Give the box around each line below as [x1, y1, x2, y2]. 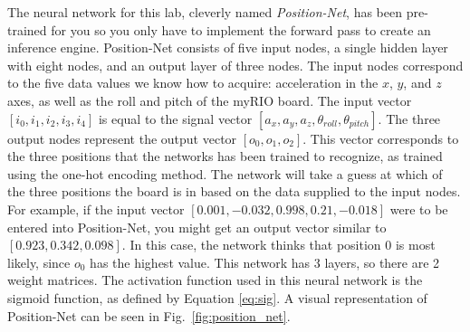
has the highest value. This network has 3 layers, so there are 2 [90, 252, 440, 271]
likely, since [7, 252, 71, 271]
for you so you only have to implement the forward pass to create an [51, 20, 431, 39]
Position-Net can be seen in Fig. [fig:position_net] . [7, 306, 291, 325]
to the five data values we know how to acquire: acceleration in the [7, 73, 379, 92]
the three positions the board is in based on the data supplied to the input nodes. [7, 182, 461, 201]
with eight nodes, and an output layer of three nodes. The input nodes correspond [7, 55, 464, 74]
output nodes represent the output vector [7, 128, 237, 147]
